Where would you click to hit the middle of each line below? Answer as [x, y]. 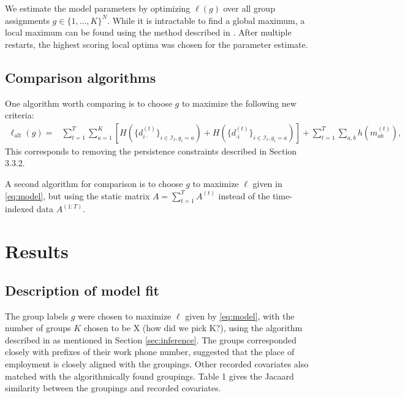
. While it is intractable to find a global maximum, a [206, 20]
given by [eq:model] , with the [240, 316]
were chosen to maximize [125, 316]
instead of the [244, 195]
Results [37, 251]
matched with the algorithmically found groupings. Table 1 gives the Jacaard [150, 376]
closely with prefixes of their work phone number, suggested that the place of [150, 352]
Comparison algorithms [81, 77]
